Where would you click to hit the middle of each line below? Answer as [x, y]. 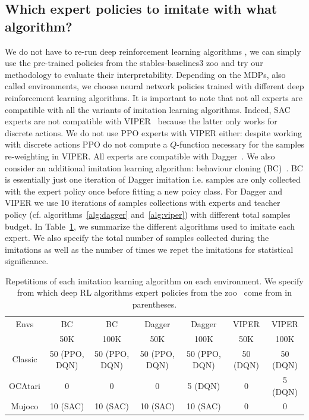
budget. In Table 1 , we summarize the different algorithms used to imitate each [150, 226]
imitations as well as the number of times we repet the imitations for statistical [149, 249]
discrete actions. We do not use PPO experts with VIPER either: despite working [154, 132]
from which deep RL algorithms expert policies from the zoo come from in [154, 292]
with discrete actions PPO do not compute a [86, 144]
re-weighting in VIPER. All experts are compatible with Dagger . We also [140, 156]
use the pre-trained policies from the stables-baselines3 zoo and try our [134, 63]
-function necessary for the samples [240, 144]
